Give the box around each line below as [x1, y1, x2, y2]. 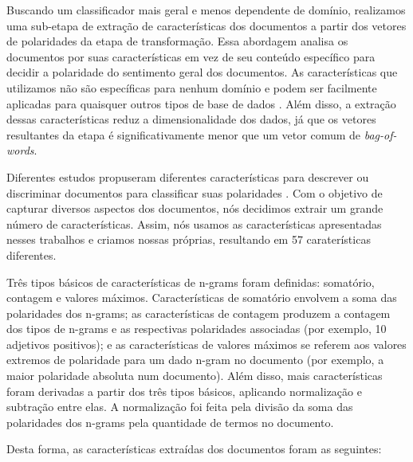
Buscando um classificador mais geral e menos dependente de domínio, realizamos [6, 2, 406, 18]
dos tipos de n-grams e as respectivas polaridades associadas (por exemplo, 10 [6, 320, 387, 337]
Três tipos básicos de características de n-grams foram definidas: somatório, [6, 273, 375, 290]
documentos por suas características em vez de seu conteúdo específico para [6, 48, 376, 65]
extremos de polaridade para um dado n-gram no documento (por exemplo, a [6, 351, 384, 368]
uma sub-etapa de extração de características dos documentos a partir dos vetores [6, 17, 407, 33]
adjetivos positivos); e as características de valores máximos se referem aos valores [6, 335, 407, 352]
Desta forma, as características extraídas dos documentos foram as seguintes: [6, 440, 382, 457]
